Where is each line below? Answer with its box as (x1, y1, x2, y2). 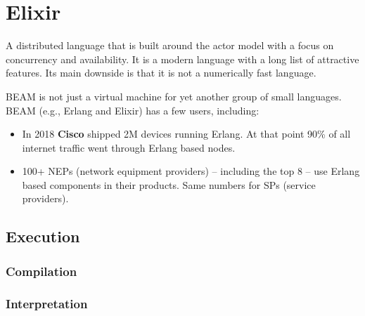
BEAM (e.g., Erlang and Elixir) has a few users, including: (6, 103, 260, 117)
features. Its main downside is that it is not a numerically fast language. (6, 65, 316, 80)
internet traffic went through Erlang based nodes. (22, 140, 236, 154)
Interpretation (6, 294, 88, 312)
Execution (6, 225, 80, 247)
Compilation (6, 262, 77, 279)
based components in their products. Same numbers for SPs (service (22, 177, 316, 192)
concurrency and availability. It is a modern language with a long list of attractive (6, 51, 359, 66)
